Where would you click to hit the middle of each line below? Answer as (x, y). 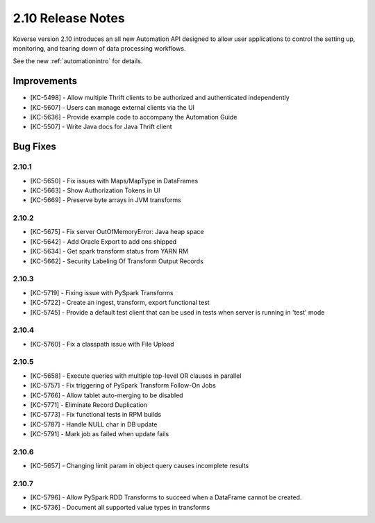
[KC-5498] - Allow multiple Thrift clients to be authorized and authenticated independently (160, 98)
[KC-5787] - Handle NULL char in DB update (94, 424)
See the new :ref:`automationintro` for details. (78, 61)
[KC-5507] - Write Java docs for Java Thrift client (101, 127)
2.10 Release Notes (69, 18)
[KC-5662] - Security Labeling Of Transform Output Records (117, 261)
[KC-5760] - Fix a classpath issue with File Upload (102, 344)
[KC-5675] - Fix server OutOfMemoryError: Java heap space (117, 232)
